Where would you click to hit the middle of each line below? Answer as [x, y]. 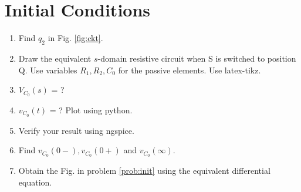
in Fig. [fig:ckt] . [75, 38]
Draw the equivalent [55, 58]
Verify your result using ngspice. [76, 130]
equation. [35, 182]
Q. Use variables [48, 70]
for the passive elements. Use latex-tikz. [190, 70]
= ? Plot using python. [91, 110]
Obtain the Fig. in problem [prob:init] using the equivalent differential [144, 171]
